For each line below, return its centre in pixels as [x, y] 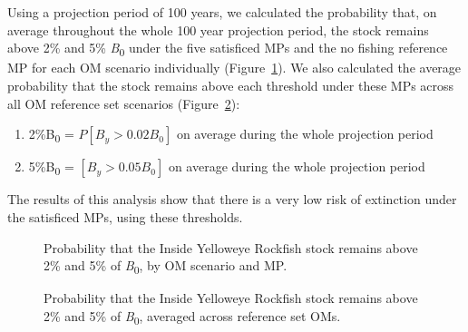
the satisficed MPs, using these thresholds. [125, 216]
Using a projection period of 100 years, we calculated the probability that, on [222, 12]
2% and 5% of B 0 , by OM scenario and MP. [166, 266]
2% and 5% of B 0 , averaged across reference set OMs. [192, 317]
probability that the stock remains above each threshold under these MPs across [231, 85]
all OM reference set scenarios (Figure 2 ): [124, 103]
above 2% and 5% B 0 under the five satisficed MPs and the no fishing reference [228, 49]
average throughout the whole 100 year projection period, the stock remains [218, 29]
